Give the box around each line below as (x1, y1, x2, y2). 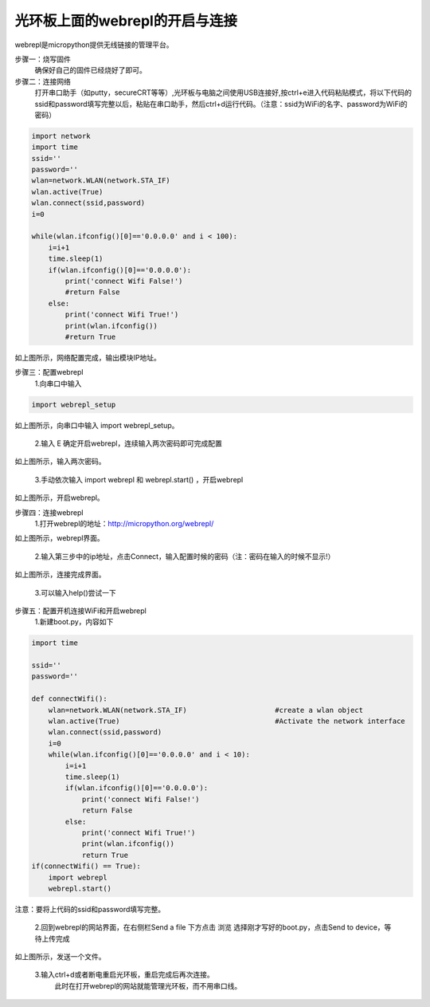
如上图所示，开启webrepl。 (14, 493, 105, 502)
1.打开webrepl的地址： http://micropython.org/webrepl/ (34, 518, 214, 528)
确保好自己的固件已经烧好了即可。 (34, 65, 147, 75)
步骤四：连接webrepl (14, 507, 84, 517)
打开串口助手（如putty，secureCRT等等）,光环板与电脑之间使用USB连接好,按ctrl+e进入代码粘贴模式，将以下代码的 (34, 88, 412, 97)
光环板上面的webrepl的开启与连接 (14, 12, 238, 30)
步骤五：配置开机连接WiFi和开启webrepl (14, 606, 147, 616)
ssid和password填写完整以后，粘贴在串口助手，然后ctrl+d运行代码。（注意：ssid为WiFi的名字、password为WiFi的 (34, 99, 408, 108)
